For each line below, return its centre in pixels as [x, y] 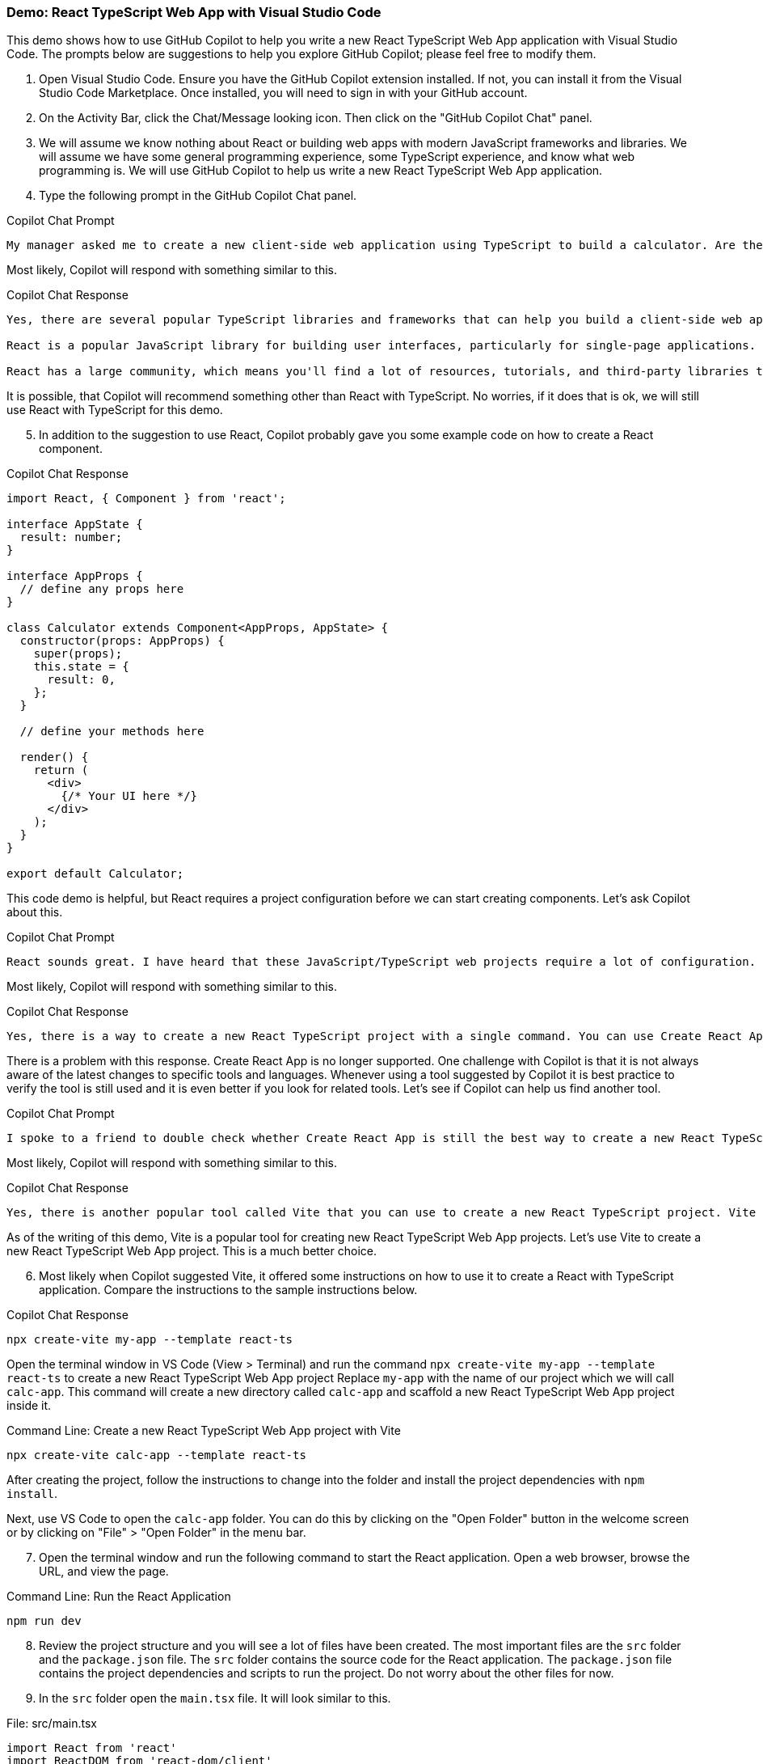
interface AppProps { [75, 576]
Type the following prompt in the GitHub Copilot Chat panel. [198, 196]
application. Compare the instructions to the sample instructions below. [228, 1290]
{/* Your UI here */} [129, 796]
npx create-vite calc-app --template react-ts [156, 1455]
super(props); [78, 654]
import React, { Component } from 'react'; [146, 499]
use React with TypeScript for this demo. [115, 410]
